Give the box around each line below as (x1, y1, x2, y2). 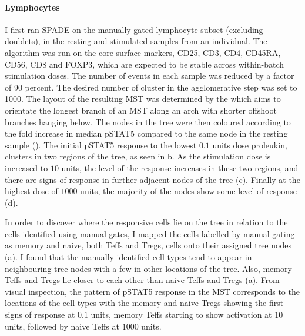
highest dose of (5, 185, 58, 197)
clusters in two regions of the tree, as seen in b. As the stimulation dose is (5, 150, 271, 162)
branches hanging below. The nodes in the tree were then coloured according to (5, 115, 291, 128)
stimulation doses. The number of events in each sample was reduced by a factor (5, 69, 294, 82)
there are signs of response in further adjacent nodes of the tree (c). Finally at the (5, 173, 300, 185)
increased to (5, 161, 48, 174)
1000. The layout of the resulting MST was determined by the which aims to (5, 92, 281, 105)
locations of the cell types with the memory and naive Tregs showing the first (5, 297, 284, 309)
